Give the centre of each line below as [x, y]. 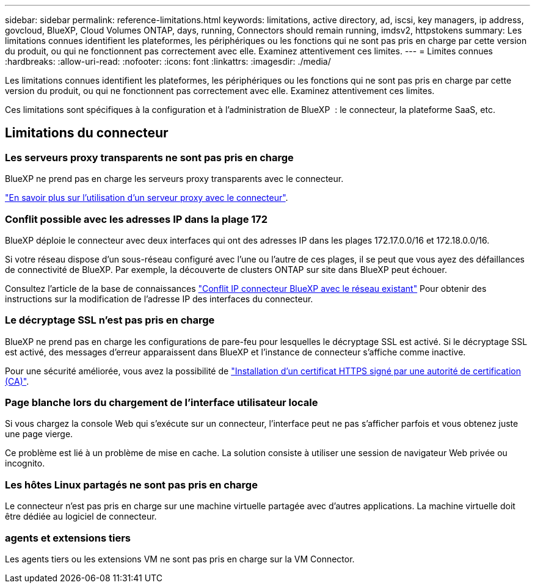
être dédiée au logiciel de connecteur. [81, 517]
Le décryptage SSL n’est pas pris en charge [110, 320]
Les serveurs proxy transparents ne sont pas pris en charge [149, 157]
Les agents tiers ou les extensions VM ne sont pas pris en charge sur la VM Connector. [180, 559]
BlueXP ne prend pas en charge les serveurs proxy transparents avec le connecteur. [174, 179]
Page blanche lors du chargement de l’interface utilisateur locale [162, 403]
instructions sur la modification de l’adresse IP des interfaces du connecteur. [159, 299]
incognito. [25, 463]
